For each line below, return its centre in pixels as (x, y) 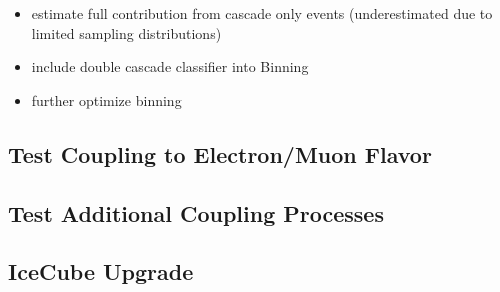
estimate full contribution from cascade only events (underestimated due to (262, 13)
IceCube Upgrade (101, 271)
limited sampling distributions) (126, 32)
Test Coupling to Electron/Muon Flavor (220, 153)
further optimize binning (106, 99)
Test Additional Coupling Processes (196, 212)
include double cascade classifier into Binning (170, 66)
